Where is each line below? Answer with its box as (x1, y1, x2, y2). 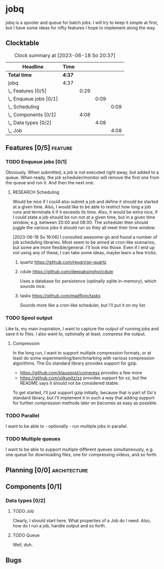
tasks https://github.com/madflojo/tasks (20, 293, 101, 299)
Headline (22, 63, 44, 70)
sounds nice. (20, 284, 46, 289)
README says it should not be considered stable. (20, 380, 119, 386)
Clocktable (5, 39, 40, 47)
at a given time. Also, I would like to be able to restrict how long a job (12, 204, 151, 210)
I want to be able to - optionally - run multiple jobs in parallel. (5, 423, 128, 429)
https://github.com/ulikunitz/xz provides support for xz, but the (20, 375, 147, 381)
